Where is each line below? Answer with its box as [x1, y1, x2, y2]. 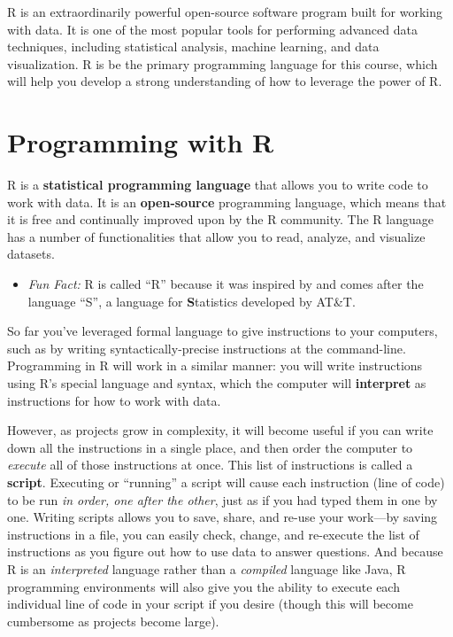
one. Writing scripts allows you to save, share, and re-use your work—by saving [7, 508, 438, 526]
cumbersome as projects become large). [7, 611, 219, 630]
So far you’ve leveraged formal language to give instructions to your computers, [7, 322, 438, 340]
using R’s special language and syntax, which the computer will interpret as [7, 374, 426, 392]
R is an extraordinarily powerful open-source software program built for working [7, 3, 443, 20]
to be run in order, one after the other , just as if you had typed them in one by [7, 490, 438, 509]
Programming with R [7, 124, 274, 160]
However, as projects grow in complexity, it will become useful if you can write [7, 421, 434, 439]
